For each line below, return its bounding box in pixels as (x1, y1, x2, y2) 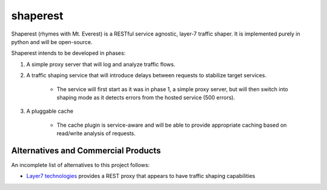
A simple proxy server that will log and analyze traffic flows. (26, 60, 176, 68)
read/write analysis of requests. (56, 130, 136, 137)
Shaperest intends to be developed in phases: (11, 49, 126, 57)
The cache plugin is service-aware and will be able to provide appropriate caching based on (56, 121, 287, 128)
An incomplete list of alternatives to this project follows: (11, 161, 150, 168)
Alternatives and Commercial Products (11, 145, 161, 156)
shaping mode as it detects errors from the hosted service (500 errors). (56, 93, 236, 101)
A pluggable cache (26, 107, 74, 115)
